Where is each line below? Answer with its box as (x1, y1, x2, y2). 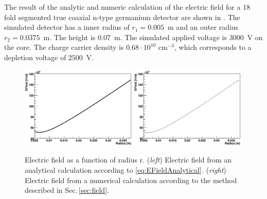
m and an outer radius (168, 22, 239, 32)
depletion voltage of (4, 51, 66, 62)
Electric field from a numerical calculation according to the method (25, 174, 237, 185)
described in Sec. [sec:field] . (25, 185, 109, 195)
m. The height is (43, 31, 96, 42)
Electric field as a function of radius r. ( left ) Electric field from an (25, 154, 232, 165)
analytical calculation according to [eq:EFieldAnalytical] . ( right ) (25, 165, 226, 175)
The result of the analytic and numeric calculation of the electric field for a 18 (4, 2, 251, 12)
